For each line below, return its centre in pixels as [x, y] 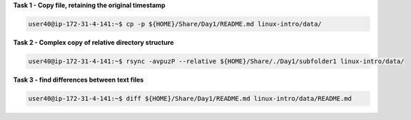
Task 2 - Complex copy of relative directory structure [93, 42]
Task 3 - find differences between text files [78, 80]
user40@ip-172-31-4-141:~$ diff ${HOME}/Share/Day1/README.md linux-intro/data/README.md [190, 98]
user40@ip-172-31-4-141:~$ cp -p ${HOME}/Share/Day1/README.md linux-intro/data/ [175, 24]
